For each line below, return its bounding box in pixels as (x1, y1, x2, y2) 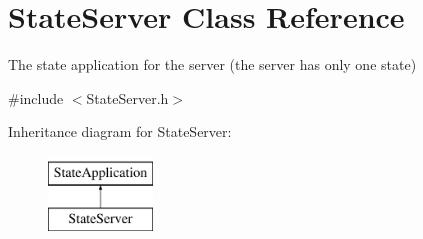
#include (8, 87, 64, 108)
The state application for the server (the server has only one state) (8, 54, 417, 75)
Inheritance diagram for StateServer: (8, 121, 232, 142)
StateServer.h (86, 87, 169, 108)
